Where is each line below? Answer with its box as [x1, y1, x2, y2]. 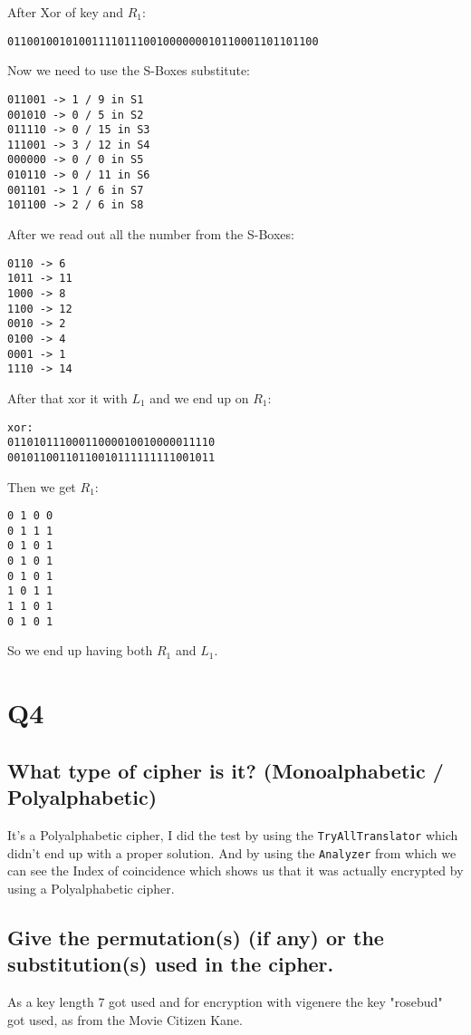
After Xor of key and [7, 3, 124, 21]
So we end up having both [7, 641, 153, 660]
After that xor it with [7, 388, 128, 407]
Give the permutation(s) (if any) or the [7, 923, 384, 951]
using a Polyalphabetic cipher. [7, 878, 175, 897]
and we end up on [149, 388, 249, 407]
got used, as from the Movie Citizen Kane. [7, 1010, 243, 1029]
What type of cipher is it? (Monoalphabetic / [7, 756, 444, 784]
